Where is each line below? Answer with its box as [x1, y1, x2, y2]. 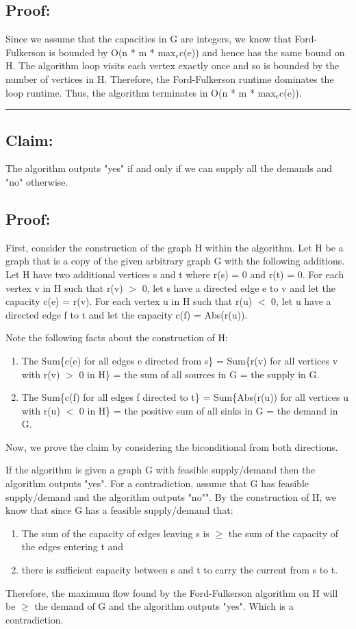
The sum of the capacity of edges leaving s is [21, 526, 209, 540]
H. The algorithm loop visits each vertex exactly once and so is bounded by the [5, 58, 340, 73]
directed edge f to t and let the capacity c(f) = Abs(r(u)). [5, 307, 248, 321]
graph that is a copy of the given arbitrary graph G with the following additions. [5, 254, 345, 268]
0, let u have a [271, 294, 331, 308]
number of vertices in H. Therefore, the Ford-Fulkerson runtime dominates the [5, 71, 334, 86]
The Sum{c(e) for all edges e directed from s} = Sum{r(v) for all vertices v [21, 353, 338, 367]
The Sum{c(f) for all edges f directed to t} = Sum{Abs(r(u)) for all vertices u [21, 390, 348, 404]
